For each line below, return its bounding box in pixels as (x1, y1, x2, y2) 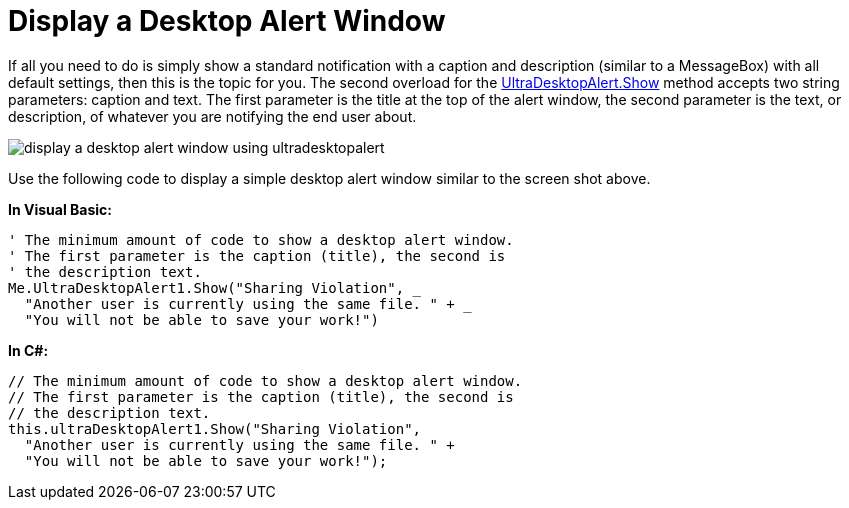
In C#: (8, 341, 49, 359)
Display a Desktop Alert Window (8, 4, 446, 38)
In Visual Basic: (8, 200, 112, 218)
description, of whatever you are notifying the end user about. (8, 107, 417, 125)
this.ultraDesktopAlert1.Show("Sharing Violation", (8, 420, 422, 437)
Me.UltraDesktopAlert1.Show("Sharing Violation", (8, 279, 405, 296)
